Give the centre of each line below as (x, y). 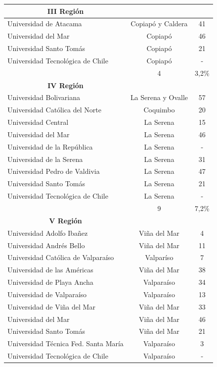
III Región (65, 11)
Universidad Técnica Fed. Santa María (65, 343)
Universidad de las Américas (50, 270)
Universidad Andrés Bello (46, 245)
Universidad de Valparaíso (47, 294)
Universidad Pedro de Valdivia (54, 171)
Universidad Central (38, 122)
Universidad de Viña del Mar (51, 306)
